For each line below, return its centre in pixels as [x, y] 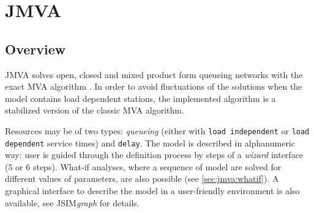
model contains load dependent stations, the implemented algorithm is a [140, 98]
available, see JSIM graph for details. [72, 202]
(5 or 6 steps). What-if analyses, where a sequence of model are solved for [143, 166]
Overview [36, 49]
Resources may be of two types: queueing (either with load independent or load [157, 130]
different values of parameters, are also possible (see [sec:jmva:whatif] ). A [142, 179]
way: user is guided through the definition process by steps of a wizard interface [154, 155]
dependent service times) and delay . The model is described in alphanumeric [150, 143]
